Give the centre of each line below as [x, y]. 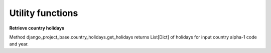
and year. [19, 44]
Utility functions [44, 13]
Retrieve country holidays [37, 28]
